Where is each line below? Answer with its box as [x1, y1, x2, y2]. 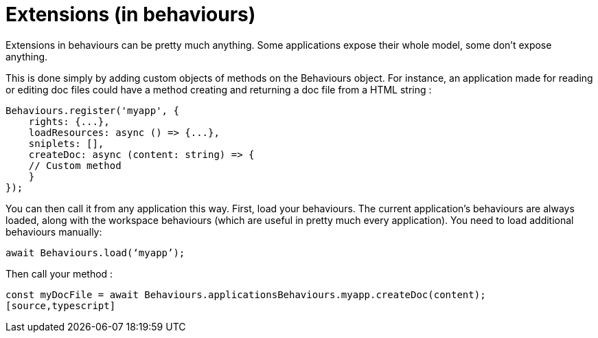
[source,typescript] [5, 300, 116, 311]
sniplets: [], [28, 137, 104, 149]
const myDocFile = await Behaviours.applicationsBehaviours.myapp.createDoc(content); [5, 289, 486, 300]
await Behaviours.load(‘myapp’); [5, 247, 185, 258]
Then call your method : [5, 267, 113, 280]
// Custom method [28, 159, 122, 171]
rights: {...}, [28, 115, 110, 127]
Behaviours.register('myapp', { [5, 104, 179, 116]
